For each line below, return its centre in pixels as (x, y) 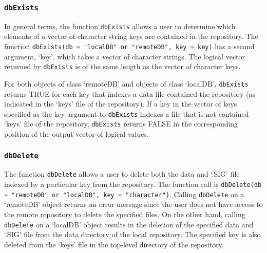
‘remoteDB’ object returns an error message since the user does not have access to (133, 204)
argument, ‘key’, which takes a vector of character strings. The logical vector (125, 56)
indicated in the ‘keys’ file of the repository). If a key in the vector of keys (121, 104)
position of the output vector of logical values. (77, 134)
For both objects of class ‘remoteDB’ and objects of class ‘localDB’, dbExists (126, 83)
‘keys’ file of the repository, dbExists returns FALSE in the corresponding (121, 124)
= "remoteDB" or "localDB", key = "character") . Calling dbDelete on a (124, 194)
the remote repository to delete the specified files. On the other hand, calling (125, 214)
